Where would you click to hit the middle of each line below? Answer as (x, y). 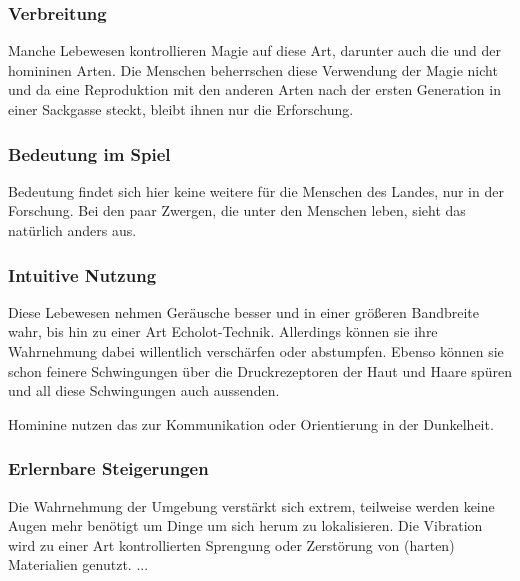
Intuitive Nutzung (82, 274)
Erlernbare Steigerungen (108, 468)
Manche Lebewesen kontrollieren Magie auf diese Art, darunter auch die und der (254, 50)
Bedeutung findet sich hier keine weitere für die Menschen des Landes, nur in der (256, 190)
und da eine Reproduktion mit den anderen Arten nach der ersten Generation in (254, 89)
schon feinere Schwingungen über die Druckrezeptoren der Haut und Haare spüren (260, 370)
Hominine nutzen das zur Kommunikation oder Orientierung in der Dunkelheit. (251, 423)
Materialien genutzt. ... (78, 564)
